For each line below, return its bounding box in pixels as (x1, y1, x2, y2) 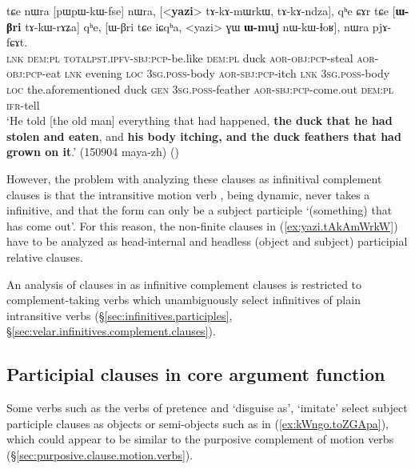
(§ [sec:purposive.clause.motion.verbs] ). (6, 446, 194, 463)
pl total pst (49, 49, 108, 66)
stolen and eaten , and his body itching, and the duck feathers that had (6, 127, 401, 144)
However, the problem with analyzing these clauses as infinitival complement (6, 170, 382, 186)
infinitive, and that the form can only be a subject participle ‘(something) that (6, 202, 393, 218)
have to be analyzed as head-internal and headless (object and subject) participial (6, 233, 408, 250)
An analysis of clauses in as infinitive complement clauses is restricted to (6, 275, 362, 292)
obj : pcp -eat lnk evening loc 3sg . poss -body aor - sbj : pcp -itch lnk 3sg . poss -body (6, 65, 390, 82)
